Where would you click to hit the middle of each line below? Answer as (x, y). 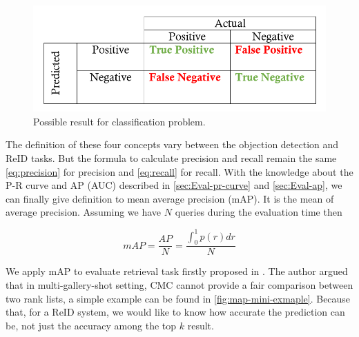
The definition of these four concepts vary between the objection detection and (172, 144)
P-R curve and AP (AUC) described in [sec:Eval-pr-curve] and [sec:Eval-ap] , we (174, 185)
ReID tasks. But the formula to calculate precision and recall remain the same (171, 158)
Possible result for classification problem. (119, 121)
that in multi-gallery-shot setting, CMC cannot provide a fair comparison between (179, 284)
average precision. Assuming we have (84, 212)
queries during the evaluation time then (259, 212)
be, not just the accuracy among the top (91, 325)
